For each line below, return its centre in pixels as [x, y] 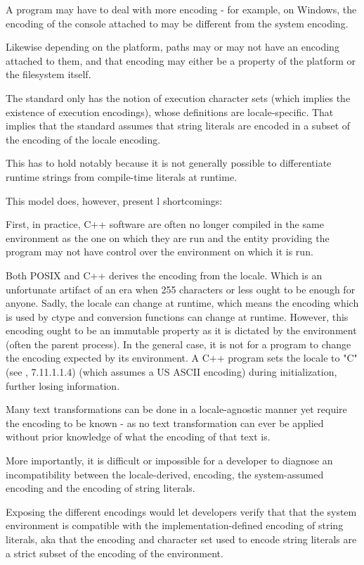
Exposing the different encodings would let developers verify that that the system [181, 511]
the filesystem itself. [48, 74]
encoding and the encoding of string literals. [100, 488]
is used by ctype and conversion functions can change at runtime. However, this [177, 316]
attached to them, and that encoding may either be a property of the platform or [181, 60]
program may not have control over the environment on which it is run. [160, 252]
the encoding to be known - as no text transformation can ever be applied [165, 423]
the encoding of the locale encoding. [83, 139]
